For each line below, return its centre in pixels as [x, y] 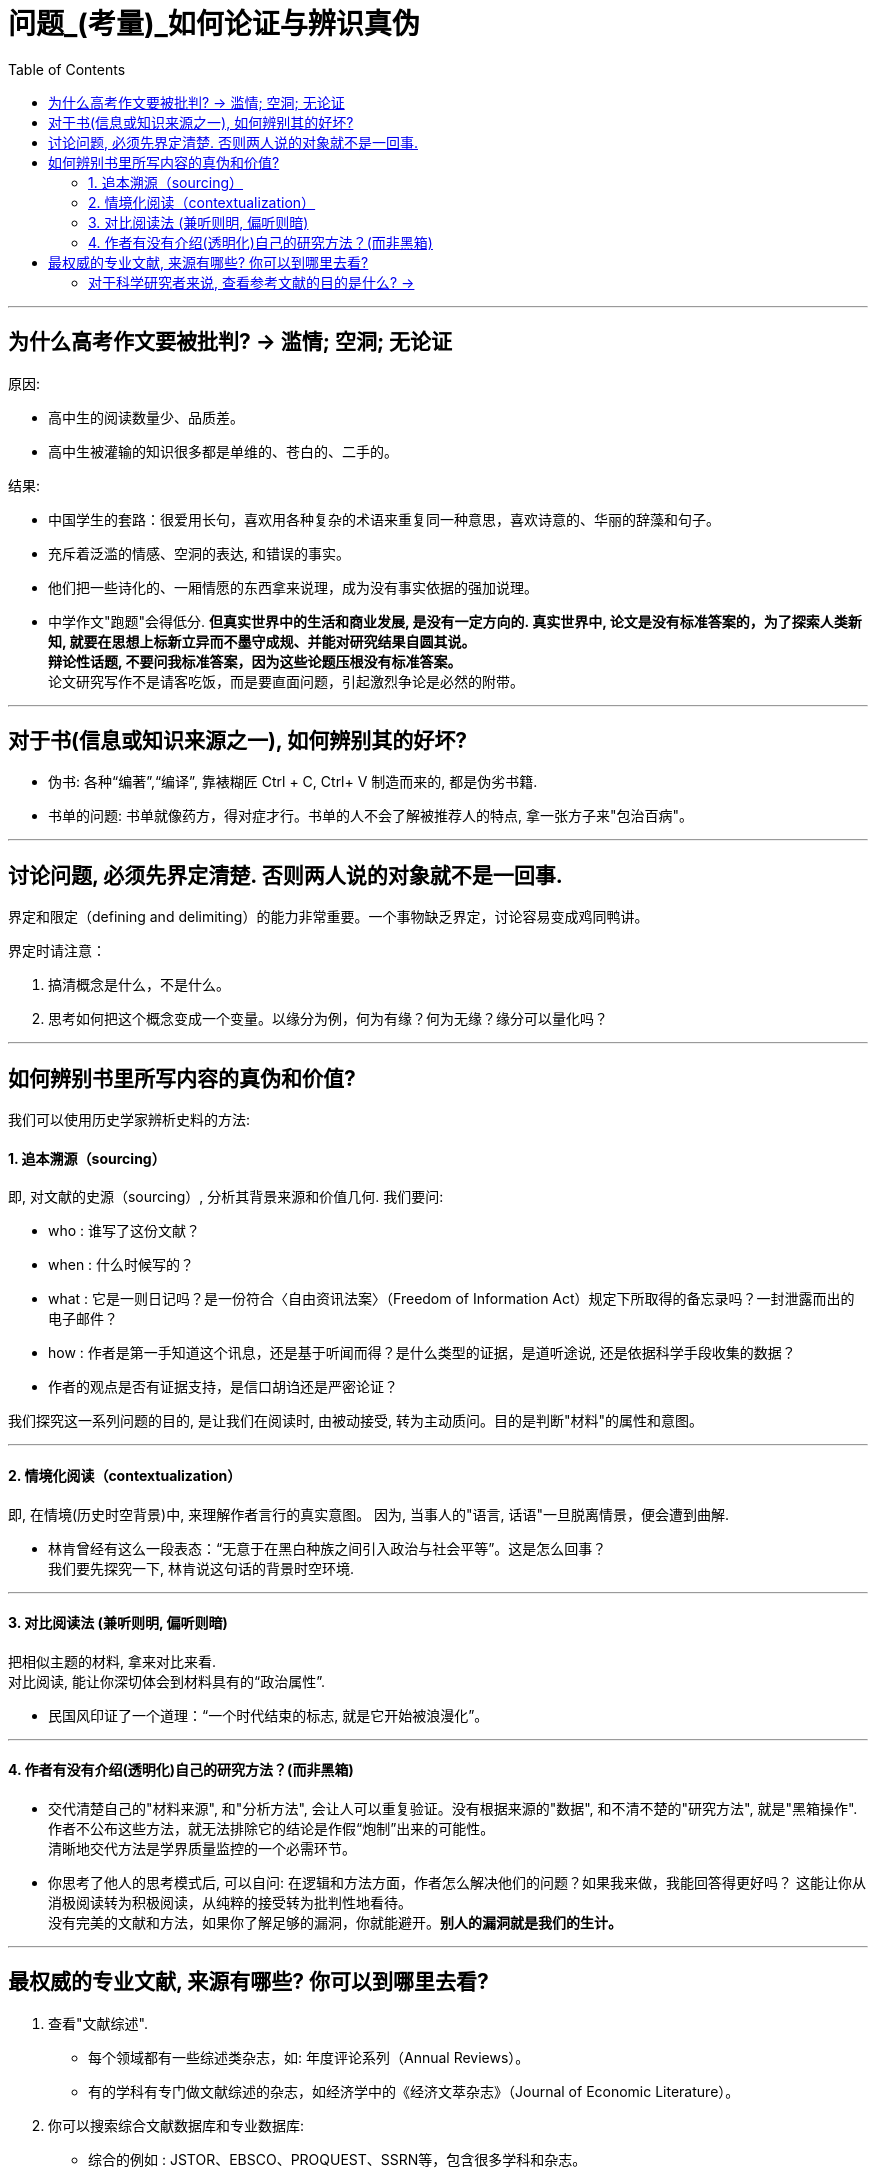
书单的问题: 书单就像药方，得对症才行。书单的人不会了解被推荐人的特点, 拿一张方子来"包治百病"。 [370, 816]
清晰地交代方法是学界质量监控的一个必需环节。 [202, 1848]
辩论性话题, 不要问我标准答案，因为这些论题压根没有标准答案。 [255, 661]
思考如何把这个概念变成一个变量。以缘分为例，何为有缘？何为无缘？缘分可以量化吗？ [328, 1019]
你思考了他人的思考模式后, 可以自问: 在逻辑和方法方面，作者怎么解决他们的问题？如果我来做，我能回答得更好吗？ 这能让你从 [457, 1882]
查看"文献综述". [98, 2023]
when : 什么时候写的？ [121, 1265]
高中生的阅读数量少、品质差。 [146, 417]
